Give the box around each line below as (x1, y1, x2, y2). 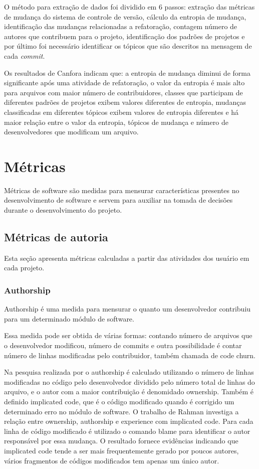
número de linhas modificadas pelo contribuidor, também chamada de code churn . (4, 350, 256, 360)
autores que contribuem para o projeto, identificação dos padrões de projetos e (4, 31, 245, 41)
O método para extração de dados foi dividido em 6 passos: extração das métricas (4, 2, 255, 12)
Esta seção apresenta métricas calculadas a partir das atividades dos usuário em (4, 252, 249, 263)
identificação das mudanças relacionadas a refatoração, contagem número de (4, 21, 237, 32)
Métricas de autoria (4, 229, 108, 245)
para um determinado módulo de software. (4, 313, 134, 324)
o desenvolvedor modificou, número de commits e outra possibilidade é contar (4, 340, 242, 351)
